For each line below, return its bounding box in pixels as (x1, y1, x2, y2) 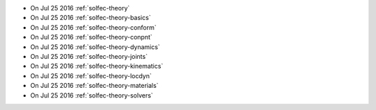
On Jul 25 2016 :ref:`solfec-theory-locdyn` (30, 71, 152, 80)
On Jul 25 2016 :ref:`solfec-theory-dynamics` (30, 42, 160, 51)
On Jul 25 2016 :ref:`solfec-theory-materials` (30, 82, 159, 90)
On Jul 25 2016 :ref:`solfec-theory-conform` (30, 23, 157, 31)
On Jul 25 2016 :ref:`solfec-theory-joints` (30, 52, 148, 60)
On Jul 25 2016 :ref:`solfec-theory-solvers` (30, 91, 153, 100)
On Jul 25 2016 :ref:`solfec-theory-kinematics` (30, 62, 164, 71)
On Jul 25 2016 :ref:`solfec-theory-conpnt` (30, 33, 152, 42)
